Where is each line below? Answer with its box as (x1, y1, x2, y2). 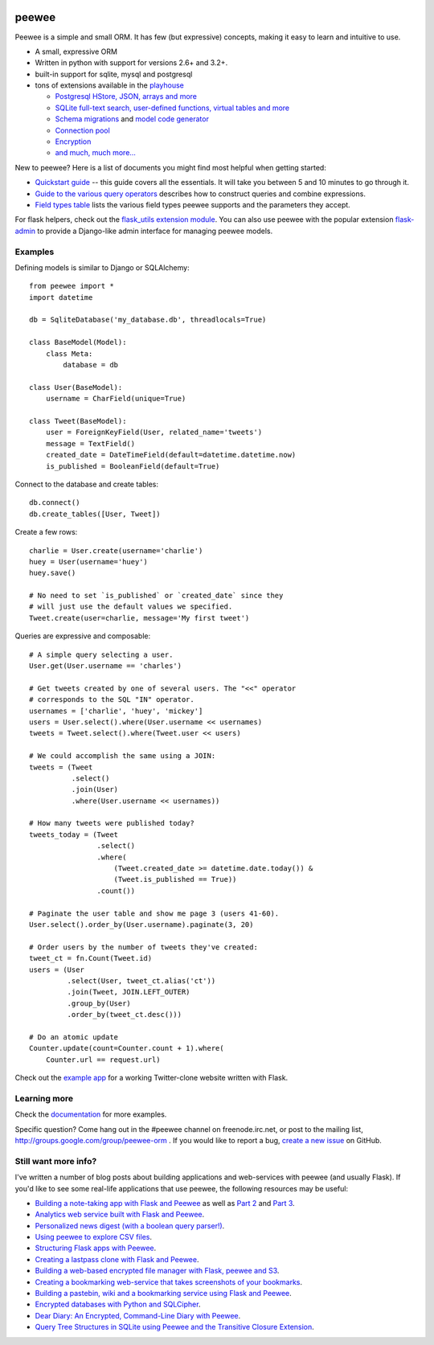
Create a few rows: (14, 527, 78, 537)
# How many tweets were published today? (29, 818, 194, 828)
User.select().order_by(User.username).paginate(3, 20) (29, 921, 254, 929)
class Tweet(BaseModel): (29, 416, 127, 425)
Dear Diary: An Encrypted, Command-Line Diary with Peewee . (35, 1310, 241, 1320)
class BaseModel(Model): (29, 338, 127, 347)
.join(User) (71, 785, 119, 794)
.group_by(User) (67, 998, 132, 1008)
